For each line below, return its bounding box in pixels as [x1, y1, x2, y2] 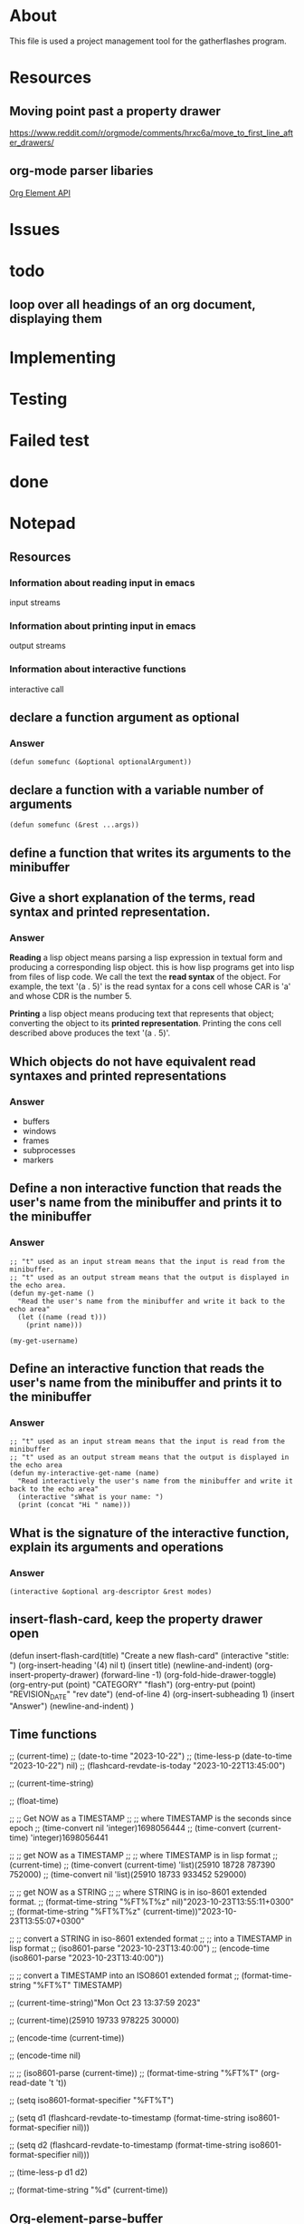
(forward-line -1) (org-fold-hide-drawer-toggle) [100, 1669, 277, 1680]
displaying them [9, 310, 102, 327]
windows [22, 1126, 57, 1136]
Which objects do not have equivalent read [9, 1053, 256, 1069]
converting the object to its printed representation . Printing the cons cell [9, 1018, 282, 1029]
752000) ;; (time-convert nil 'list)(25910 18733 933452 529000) [9, 1869, 247, 1880]
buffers [22, 1116, 50, 1126]
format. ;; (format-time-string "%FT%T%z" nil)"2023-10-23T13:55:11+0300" [9, 1896, 294, 1907]
